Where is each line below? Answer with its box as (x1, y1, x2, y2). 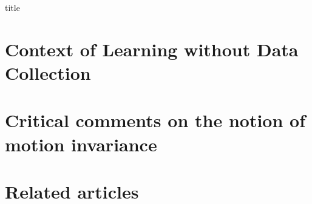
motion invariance (5, 131, 157, 156)
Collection (5, 60, 91, 85)
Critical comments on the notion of (5, 108, 305, 133)
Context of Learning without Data (5, 36, 299, 61)
